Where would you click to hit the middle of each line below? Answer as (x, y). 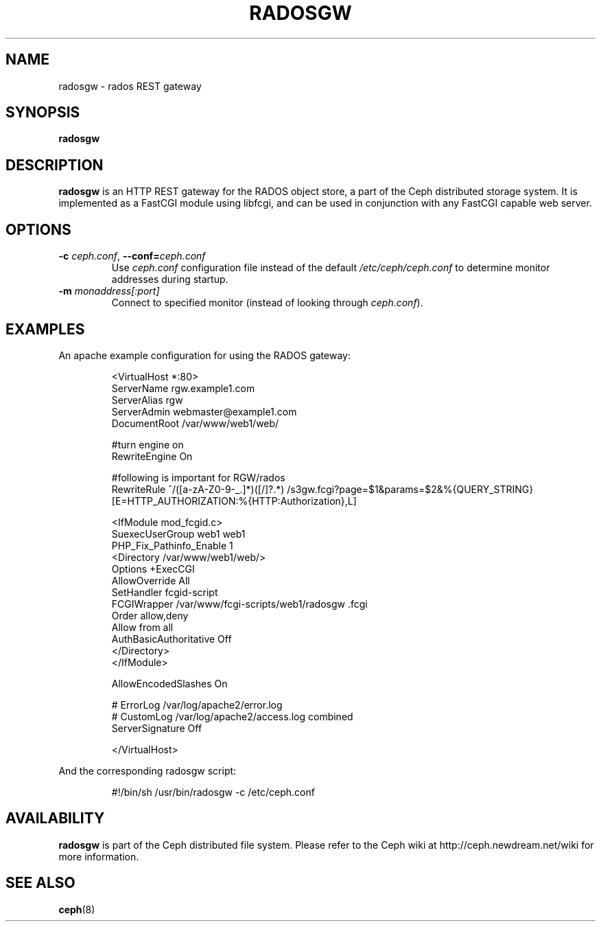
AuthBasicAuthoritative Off (172, 639)
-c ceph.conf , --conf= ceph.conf (132, 256)
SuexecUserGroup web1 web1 (178, 534)
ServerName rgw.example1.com (183, 388)
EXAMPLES (45, 329)
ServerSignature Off (157, 728)
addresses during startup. (170, 279)
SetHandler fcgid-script (165, 592)
